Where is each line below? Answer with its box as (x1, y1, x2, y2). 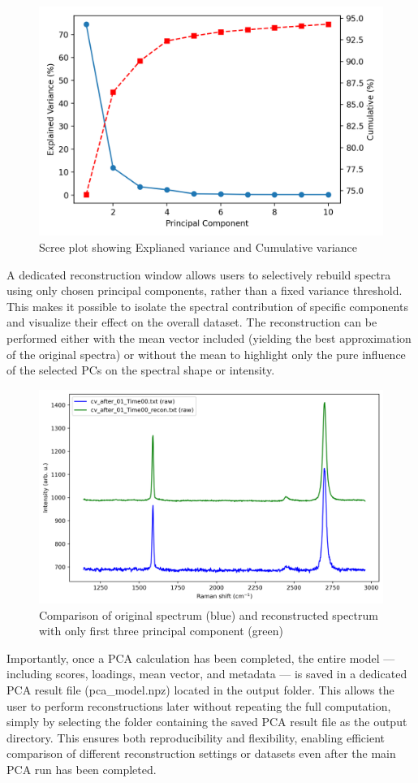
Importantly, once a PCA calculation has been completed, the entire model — (6, 649, 395, 666)
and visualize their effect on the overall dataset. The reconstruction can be (6, 314, 377, 331)
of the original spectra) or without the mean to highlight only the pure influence (6, 345, 406, 362)
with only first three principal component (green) (39, 622, 283, 639)
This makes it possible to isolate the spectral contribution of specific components (6, 297, 408, 314)
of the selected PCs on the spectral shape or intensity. (6, 361, 275, 379)
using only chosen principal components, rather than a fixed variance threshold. (6, 282, 403, 299)
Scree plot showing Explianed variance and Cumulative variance (39, 238, 358, 255)
